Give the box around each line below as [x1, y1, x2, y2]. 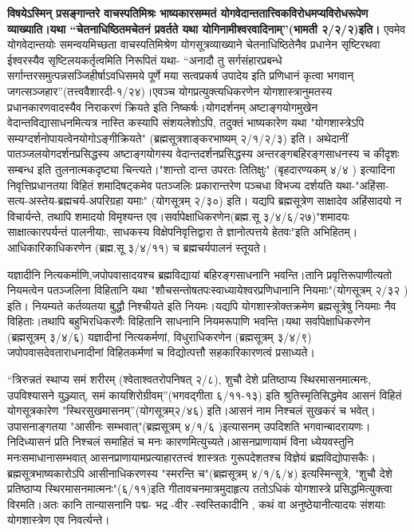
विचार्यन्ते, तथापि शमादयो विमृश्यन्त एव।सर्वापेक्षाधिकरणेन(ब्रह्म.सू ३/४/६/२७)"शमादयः [7, 207, 349, 224]
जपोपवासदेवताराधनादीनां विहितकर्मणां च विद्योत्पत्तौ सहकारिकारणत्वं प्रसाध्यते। [7, 344, 315, 361]
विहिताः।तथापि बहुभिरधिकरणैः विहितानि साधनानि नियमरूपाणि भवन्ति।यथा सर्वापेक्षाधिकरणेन [7, 313, 371, 329]
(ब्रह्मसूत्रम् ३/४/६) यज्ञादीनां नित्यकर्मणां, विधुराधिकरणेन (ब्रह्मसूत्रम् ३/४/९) [7, 328, 312, 345]
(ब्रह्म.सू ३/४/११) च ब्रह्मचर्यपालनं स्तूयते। [94, 238, 268, 255]
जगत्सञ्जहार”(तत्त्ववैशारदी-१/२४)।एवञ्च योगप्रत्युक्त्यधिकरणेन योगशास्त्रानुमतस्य [7, 82, 333, 99]
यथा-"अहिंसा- [335, 176, 389, 193]
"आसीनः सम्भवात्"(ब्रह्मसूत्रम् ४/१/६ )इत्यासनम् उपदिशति [70, 417, 300, 434]
